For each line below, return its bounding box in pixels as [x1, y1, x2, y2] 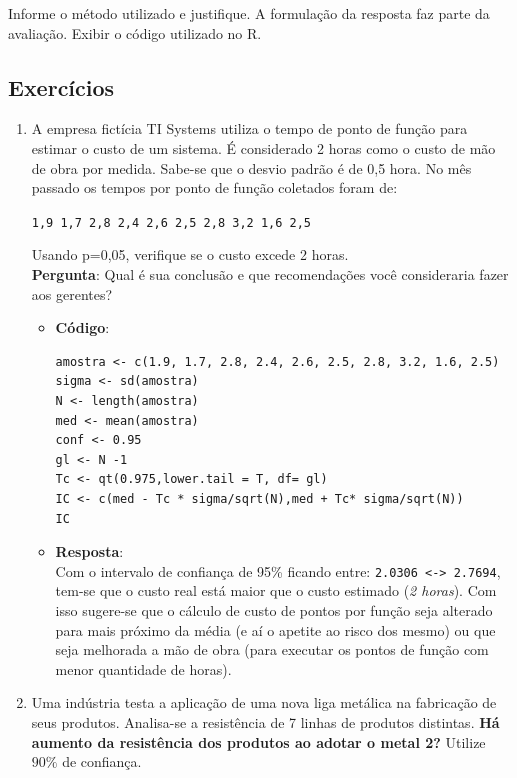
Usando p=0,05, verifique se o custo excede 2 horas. [31, 244, 349, 265]
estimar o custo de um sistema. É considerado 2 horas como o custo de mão [31, 137, 496, 158]
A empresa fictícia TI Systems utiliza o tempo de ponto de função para [31, 118, 468, 139]
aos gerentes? [31, 283, 113, 304]
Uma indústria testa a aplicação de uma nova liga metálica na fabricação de [31, 692, 497, 713]
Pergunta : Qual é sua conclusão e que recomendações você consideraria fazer [31, 264, 509, 285]
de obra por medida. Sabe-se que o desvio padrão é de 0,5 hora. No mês [31, 157, 472, 178]
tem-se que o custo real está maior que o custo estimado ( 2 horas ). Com [55, 580, 497, 601]
